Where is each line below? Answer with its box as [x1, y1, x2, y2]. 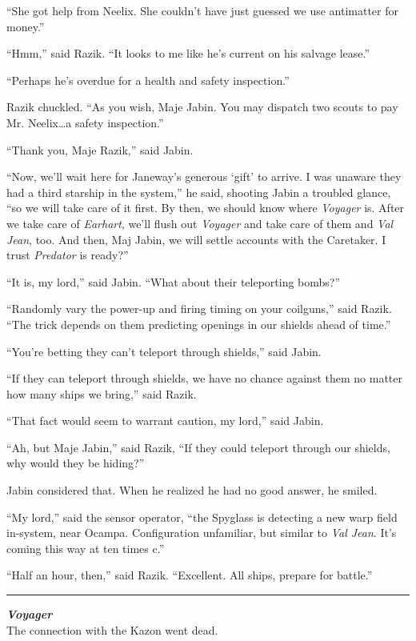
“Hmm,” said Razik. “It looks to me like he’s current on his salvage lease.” [6, 45, 370, 62]
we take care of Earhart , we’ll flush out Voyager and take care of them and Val [6, 214, 394, 231]
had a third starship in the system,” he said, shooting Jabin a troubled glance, [6, 183, 391, 200]
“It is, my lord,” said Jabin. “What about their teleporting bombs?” [6, 273, 341, 290]
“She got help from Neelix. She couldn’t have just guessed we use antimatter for [6, 2, 399, 18]
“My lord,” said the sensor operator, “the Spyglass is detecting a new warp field [6, 508, 398, 525]
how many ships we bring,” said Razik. [6, 385, 197, 402]
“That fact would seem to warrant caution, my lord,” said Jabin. [6, 412, 324, 429]
